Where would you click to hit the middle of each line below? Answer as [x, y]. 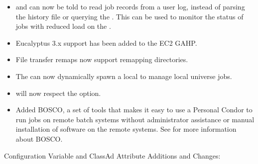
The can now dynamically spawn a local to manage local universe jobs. [124, 76]
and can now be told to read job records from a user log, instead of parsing [130, 6]
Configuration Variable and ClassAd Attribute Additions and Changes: [112, 155]
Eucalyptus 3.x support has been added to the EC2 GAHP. [106, 42]
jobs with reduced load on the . [63, 26]
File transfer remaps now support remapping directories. [102, 59]
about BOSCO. [39, 138]
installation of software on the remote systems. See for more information [126, 129]
